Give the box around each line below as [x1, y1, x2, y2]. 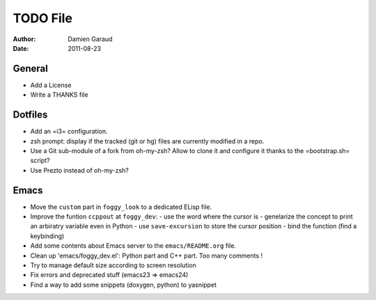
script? [30, 157, 50, 165]
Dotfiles [13, 109, 48, 121]
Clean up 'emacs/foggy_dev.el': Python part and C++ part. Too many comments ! [30, 251, 263, 260]
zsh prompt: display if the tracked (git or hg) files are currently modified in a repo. [30, 136, 265, 145]
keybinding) [30, 232, 65, 240]
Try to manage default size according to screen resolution [30, 261, 196, 269]
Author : [13, 35, 36, 43]
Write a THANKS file [30, 90, 88, 99]
